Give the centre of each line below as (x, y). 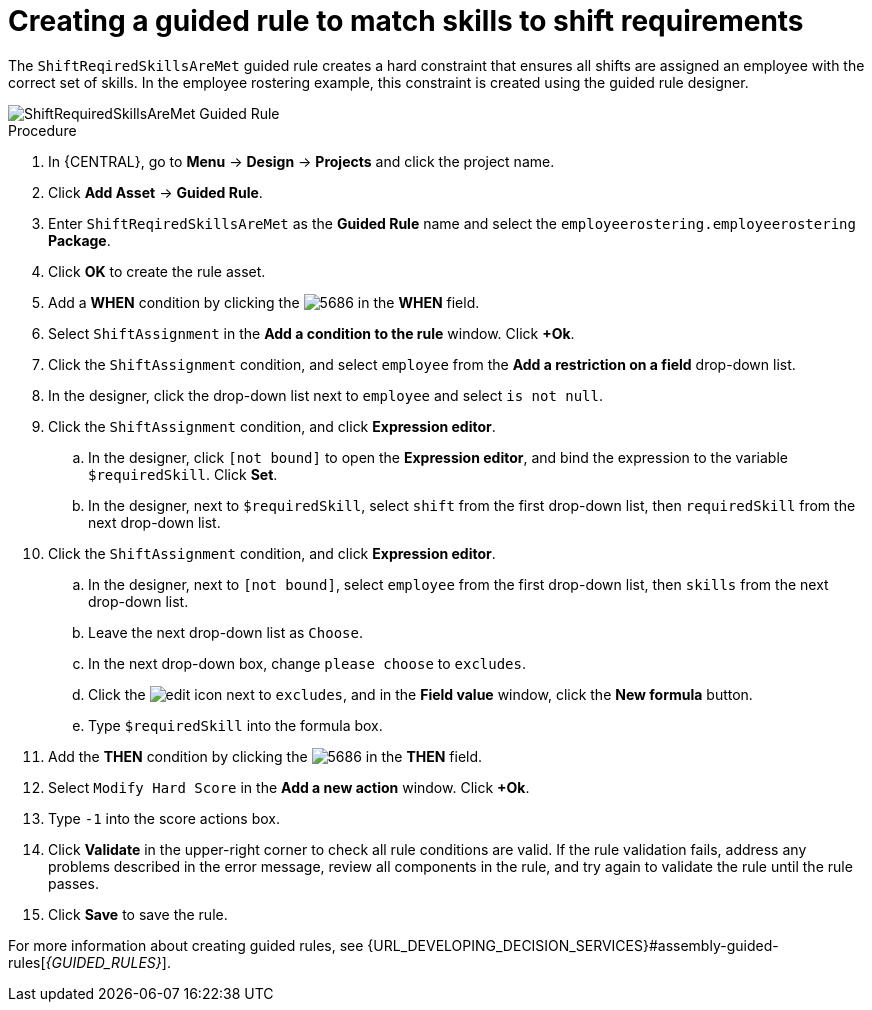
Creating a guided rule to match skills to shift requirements (406, 21)
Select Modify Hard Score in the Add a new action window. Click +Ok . (289, 787)
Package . (79, 240)
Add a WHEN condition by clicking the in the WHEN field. (264, 302)
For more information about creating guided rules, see (186, 945)
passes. (73, 883)
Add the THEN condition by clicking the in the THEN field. (265, 756)
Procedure (42, 130)
